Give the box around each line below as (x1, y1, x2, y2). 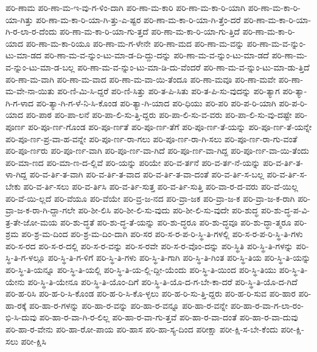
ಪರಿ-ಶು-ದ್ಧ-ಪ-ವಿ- (261, 204, 310, 216)
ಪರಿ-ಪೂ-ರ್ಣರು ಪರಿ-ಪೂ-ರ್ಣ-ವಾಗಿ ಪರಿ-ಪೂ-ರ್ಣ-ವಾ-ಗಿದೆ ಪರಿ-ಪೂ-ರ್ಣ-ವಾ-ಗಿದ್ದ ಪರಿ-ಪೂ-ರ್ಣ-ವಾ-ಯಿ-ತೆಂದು (5, 144, 309, 157)
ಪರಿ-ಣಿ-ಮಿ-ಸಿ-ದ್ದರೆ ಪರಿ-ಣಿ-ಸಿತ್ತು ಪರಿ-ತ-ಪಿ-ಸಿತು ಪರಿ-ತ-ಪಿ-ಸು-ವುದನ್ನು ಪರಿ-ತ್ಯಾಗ (57, 85, 280, 97)
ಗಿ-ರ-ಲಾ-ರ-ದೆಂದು (5, 25, 57, 38)
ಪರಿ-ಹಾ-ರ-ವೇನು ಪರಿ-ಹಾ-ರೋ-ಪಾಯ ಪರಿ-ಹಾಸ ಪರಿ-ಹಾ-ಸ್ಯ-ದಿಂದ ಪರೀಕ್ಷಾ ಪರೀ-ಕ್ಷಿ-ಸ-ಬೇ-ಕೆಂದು (5, 323, 278, 336)
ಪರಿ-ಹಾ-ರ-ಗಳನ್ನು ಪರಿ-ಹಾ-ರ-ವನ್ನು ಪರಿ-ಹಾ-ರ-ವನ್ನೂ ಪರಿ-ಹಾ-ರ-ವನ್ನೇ (29, 299, 228, 311)
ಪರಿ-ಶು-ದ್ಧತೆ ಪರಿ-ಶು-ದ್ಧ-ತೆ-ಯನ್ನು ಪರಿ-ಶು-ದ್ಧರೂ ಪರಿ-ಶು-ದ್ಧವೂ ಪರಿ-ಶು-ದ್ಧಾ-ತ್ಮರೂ (60, 215, 291, 228)
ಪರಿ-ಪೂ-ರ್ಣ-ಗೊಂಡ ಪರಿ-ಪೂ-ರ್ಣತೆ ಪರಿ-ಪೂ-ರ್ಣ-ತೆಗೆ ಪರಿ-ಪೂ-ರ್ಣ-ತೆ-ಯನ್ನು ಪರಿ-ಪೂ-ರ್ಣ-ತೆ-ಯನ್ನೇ (27, 120, 312, 133)
